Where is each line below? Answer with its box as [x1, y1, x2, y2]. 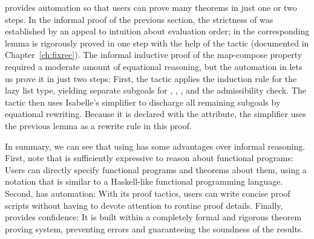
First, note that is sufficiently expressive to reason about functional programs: [5, 151, 293, 164]
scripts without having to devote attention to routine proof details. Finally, [5, 199, 283, 211]
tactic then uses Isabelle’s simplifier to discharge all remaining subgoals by [5, 95, 281, 108]
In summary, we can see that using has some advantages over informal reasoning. [5, 139, 306, 152]
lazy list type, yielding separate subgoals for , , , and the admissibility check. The [5, 84, 306, 97]
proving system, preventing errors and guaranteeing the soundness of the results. [5, 222, 304, 235]
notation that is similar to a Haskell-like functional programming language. [5, 175, 283, 188]
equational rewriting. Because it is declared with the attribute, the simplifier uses [5, 107, 306, 120]
